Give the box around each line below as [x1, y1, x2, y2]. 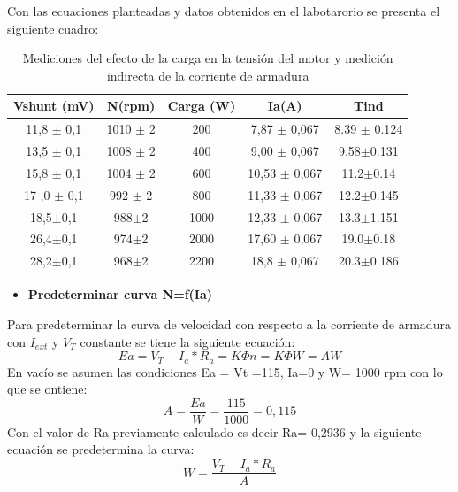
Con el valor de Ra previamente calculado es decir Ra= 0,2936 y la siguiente [7, 422, 422, 441]
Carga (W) [167, 96, 236, 115]
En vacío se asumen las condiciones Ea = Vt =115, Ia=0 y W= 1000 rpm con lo [7, 362, 443, 381]
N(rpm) [107, 96, 156, 115]
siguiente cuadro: [7, 19, 99, 37]
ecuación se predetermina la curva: [7, 440, 195, 458]
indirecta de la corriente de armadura [106, 65, 309, 84]
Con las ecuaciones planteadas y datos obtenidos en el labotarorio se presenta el [7, 2, 440, 19]
